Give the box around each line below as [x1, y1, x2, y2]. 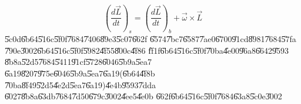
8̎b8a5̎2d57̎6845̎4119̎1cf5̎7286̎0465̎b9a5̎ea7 [5, 56, 152, 68]
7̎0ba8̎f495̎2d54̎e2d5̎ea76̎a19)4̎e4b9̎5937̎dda [5, 78, 156, 91]
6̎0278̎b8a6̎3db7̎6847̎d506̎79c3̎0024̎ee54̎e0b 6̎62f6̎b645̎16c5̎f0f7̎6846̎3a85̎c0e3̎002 [5, 90, 282, 102]
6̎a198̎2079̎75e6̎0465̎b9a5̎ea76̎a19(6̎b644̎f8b [5, 67, 155, 79]
